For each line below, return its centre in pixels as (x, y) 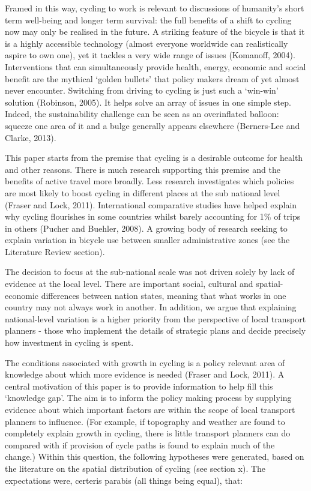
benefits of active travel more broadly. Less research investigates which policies (149, 181)
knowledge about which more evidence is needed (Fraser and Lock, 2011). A (145, 374)
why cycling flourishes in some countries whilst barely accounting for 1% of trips (153, 216)
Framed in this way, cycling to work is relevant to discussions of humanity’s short (155, 8)
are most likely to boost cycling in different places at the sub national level (143, 192)
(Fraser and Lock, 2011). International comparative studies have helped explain (151, 204)
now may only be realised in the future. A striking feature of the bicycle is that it (155, 32)
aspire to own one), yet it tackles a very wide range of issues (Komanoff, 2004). (150, 55)
